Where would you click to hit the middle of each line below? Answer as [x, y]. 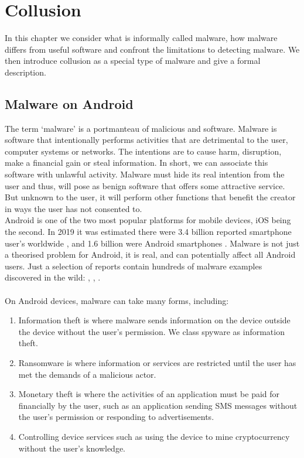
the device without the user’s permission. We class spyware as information [151, 331]
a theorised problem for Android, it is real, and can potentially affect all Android [150, 254]
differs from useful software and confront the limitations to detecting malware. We [152, 49]
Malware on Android [69, 103]
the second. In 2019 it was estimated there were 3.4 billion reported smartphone [148, 232]
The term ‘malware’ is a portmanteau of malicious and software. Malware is [141, 128]
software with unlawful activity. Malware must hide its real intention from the [145, 174]
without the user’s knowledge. [72, 448]
